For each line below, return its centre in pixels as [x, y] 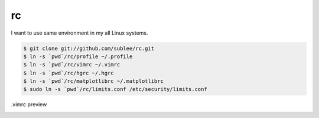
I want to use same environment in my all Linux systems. [79, 33]
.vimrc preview [29, 104]
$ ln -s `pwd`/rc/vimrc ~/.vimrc [72, 65]
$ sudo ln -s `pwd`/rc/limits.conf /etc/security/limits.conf [115, 89]
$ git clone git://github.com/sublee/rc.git [89, 48]
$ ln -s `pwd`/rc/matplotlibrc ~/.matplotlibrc [93, 81]
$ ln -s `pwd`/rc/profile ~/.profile [78, 56]
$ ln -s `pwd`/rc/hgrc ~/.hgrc [69, 73]
